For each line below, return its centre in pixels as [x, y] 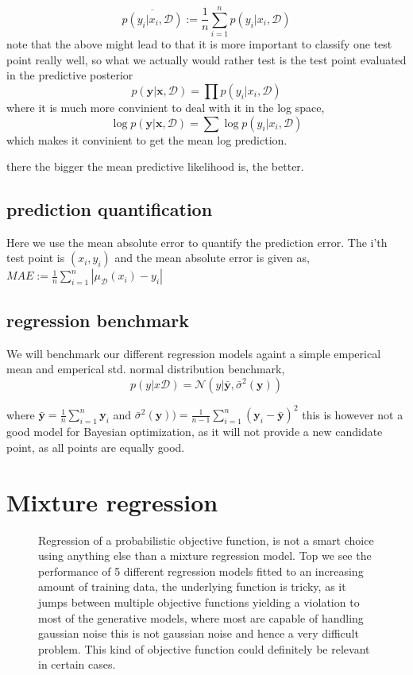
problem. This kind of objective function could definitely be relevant [204, 648]
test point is [36, 258]
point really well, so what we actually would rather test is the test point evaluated [206, 59]
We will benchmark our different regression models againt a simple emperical [194, 353]
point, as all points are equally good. [96, 447]
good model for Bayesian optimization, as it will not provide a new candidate [195, 432]
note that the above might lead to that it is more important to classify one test [199, 44]
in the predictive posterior [70, 75]
